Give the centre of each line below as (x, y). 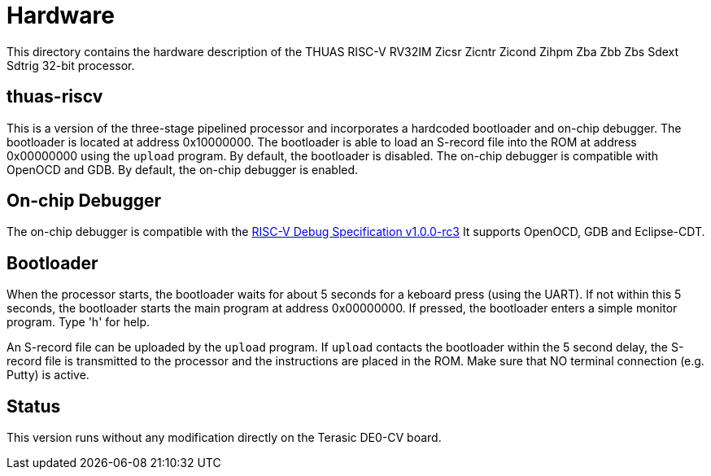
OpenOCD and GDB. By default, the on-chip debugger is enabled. (183, 169)
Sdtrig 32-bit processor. (71, 65)
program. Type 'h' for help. (79, 322)
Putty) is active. (48, 375)
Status (34, 406)
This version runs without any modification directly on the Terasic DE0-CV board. (224, 438)
